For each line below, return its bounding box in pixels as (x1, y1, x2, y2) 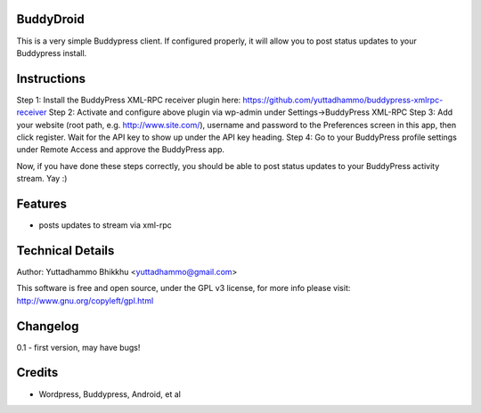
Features (16, 196, 67, 211)
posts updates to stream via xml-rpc (38, 220, 173, 231)
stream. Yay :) (16, 174, 68, 184)
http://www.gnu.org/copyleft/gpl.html (16, 295, 154, 306)
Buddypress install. (16, 47, 87, 58)
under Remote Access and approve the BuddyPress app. (16, 144, 225, 155)
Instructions (16, 71, 86, 86)
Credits (16, 365, 59, 380)
